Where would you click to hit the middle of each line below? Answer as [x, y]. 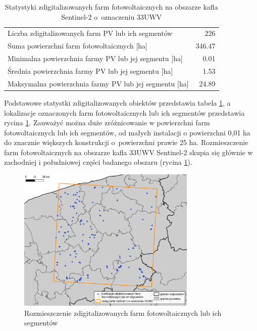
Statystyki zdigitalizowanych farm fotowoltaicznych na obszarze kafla [111, 7]
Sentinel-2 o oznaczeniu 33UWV [112, 16]
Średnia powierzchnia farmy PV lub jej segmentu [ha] [90, 70]
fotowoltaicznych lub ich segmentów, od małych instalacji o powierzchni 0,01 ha [127, 132]
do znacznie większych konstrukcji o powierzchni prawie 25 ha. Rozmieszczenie [126, 142]
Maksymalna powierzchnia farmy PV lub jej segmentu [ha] [98, 83]
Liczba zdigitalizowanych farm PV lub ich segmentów [90, 33]
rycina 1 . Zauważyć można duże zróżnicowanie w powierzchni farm [107, 123]
